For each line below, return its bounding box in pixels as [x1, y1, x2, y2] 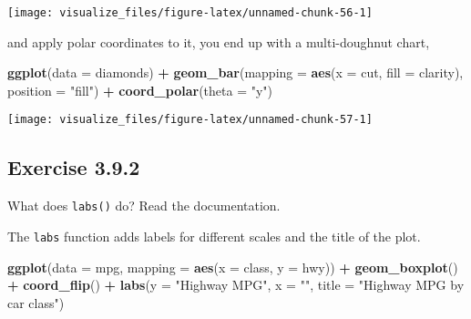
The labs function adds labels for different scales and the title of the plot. [7, 226, 421, 245]
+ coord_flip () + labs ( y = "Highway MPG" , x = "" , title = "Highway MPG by [7, 275, 465, 294]
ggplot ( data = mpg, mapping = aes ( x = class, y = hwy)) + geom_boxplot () [7, 257, 458, 276]
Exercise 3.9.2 [7, 153, 140, 181]
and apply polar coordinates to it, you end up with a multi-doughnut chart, [7, 32, 430, 51]
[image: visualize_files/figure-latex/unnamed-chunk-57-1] [7, 113, 373, 127]
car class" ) [7, 293, 65, 312]
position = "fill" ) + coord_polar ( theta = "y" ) [7, 80, 273, 99]
